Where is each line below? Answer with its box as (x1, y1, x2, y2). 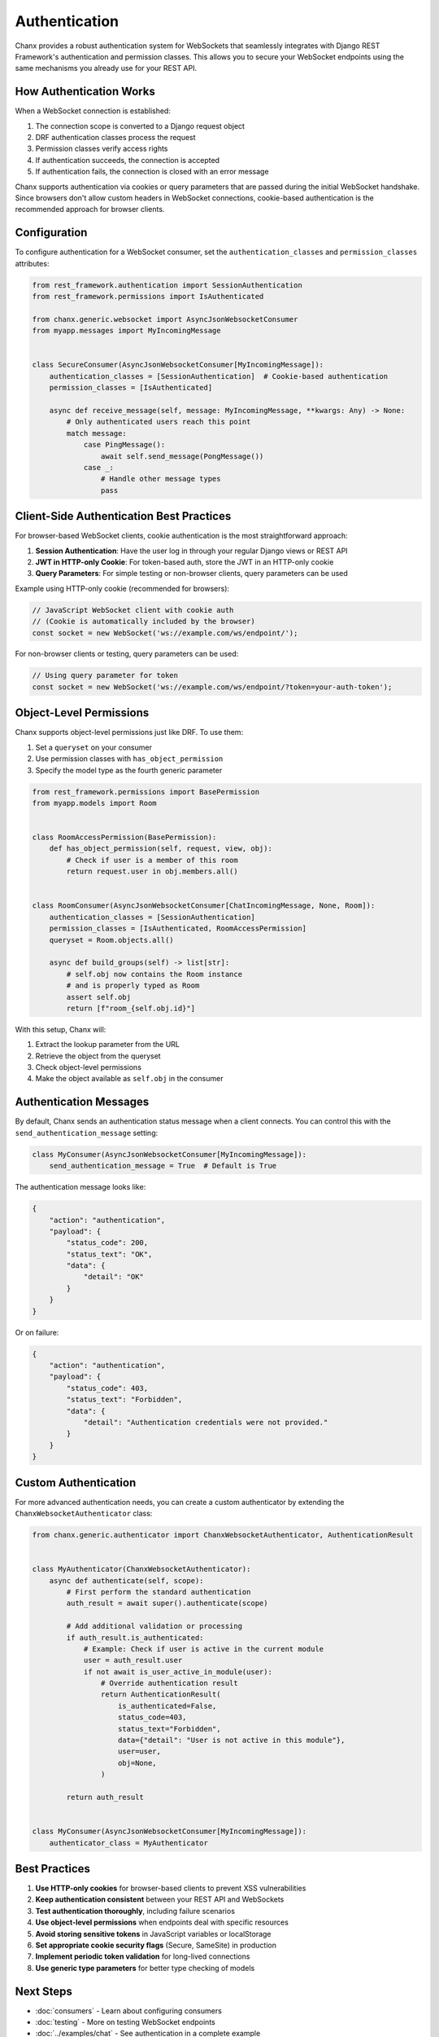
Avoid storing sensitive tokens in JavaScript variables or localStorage (35, 1929, 272, 1938)
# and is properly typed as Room (66, 981, 200, 990)
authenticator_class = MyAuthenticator (49, 1838, 209, 1847)
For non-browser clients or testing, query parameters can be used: (15, 649, 239, 659)
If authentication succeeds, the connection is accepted (35, 155, 219, 165)
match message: (66, 429, 128, 438)
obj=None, (118, 1758, 158, 1767)
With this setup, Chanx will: (15, 1024, 106, 1034)
